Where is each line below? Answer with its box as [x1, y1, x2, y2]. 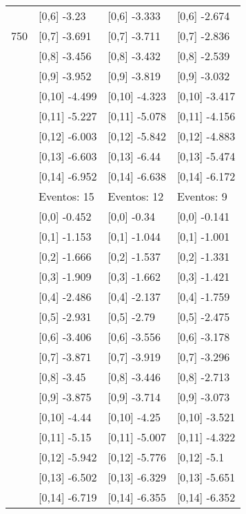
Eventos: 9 [176, 188, 227, 204]
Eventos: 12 [107, 188, 164, 204]
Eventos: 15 [39, 188, 94, 204]
